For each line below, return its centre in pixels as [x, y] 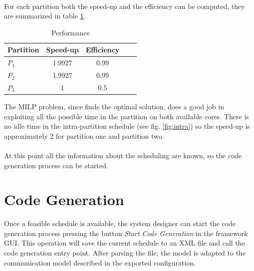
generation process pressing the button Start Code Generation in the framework [126, 233]
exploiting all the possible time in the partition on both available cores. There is [127, 116]
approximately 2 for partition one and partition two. [84, 135]
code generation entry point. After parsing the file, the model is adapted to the [125, 253]
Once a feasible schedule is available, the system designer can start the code [120, 223]
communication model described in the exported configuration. [100, 262]
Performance [70, 32]
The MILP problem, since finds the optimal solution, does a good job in [114, 106]
